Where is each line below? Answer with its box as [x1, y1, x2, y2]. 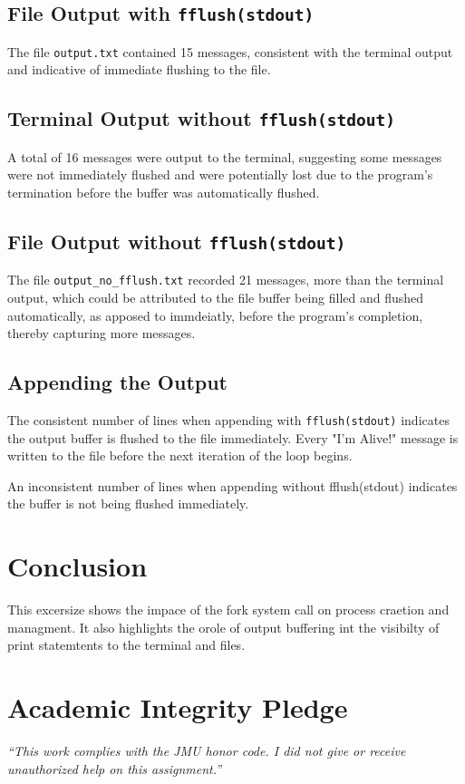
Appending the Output [7, 368, 228, 396]
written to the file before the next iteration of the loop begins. [7, 446, 353, 465]
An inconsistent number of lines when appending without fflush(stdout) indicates [7, 476, 458, 495]
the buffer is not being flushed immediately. [7, 494, 249, 513]
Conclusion [7, 547, 148, 585]
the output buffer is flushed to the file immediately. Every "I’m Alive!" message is [7, 428, 459, 447]
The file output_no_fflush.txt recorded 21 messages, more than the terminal [7, 270, 444, 289]
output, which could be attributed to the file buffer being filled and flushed [7, 288, 424, 307]
